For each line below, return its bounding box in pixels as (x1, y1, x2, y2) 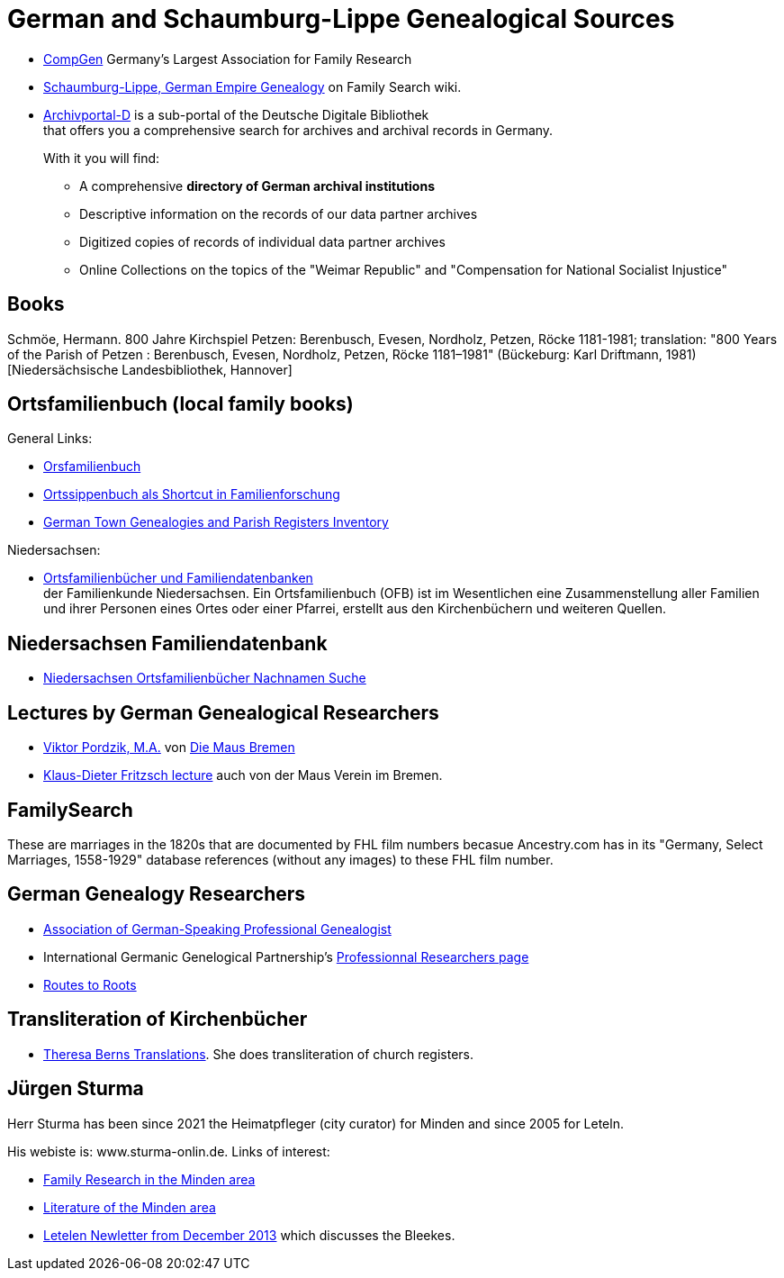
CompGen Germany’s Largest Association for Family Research (43, 50, 412, 67)
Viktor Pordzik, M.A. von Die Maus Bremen (43, 739, 295, 756)
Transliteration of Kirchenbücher (7, 1008, 308, 1031)
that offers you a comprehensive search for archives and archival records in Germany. (43, 122, 554, 138)
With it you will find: (43, 150, 160, 166)
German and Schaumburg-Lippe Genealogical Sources (7, 4, 675, 34)
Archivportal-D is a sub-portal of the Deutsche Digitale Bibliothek (43, 106, 429, 122)
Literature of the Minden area (43, 1199, 216, 1215)
